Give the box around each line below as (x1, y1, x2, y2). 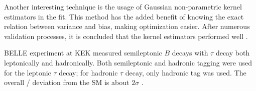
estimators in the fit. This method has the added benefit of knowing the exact (4, 11, 244, 21)
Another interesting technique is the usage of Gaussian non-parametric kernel (4, 1, 242, 11)
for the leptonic (4, 67, 51, 77)
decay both (215, 47, 250, 58)
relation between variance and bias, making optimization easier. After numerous (4, 21, 250, 31)
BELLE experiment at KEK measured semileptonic (4, 47, 162, 58)
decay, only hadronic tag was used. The (125, 67, 246, 77)
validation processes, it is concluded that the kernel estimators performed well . (4, 30, 248, 41)
